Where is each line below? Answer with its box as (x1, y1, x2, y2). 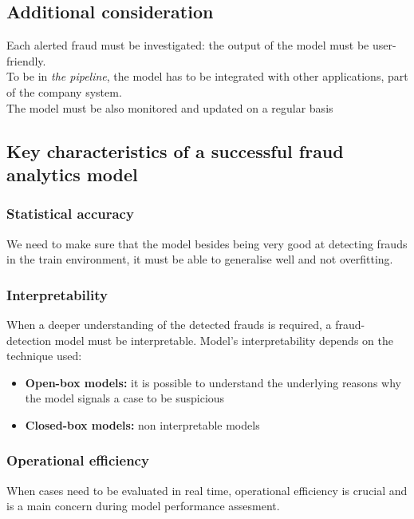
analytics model (6, 161, 138, 186)
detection (6, 331, 51, 348)
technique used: (6, 347, 82, 364)
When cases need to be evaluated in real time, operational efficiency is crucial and (6, 481, 408, 498)
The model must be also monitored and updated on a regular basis (6, 99, 333, 116)
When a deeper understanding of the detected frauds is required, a (6, 315, 332, 332)
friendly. (6, 52, 46, 69)
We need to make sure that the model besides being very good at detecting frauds (6, 235, 408, 252)
